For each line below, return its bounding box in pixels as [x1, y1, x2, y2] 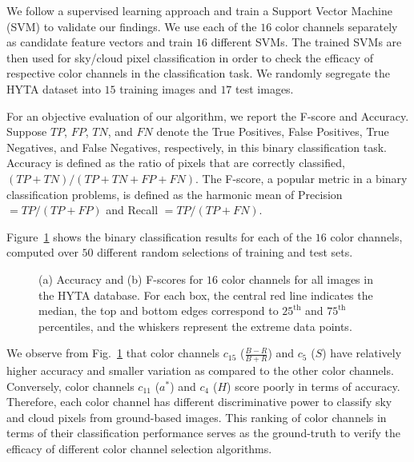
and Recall [106, 201, 159, 218]
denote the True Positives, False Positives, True [156, 123, 389, 140]
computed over [6, 244, 78, 261]
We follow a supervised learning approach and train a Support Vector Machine [6, 2, 392, 18]
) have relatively [322, 345, 402, 361]
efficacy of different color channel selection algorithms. [6, 440, 272, 457]
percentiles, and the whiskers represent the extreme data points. [38, 317, 352, 334]
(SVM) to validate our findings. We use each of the [6, 18, 257, 34]
